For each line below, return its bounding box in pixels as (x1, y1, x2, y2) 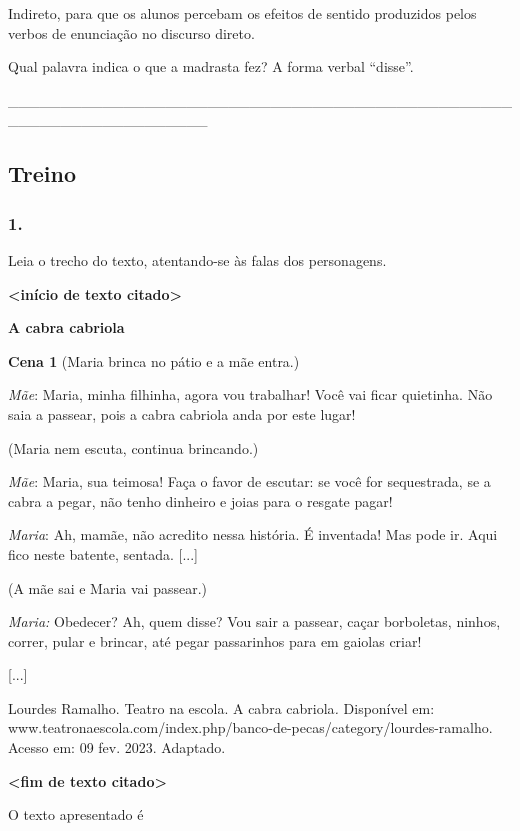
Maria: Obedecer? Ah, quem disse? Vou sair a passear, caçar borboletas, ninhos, (8, 611, 501, 632)
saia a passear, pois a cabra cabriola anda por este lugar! (8, 403, 356, 424)
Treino (8, 158, 76, 189)
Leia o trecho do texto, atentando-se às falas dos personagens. (8, 249, 387, 270)
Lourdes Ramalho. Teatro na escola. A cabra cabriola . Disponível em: (8, 697, 435, 718)
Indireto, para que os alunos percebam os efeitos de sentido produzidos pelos (8, 3, 477, 23)
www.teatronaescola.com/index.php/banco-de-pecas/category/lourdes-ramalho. (8, 717, 493, 738)
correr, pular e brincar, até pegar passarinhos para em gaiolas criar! (8, 630, 422, 651)
